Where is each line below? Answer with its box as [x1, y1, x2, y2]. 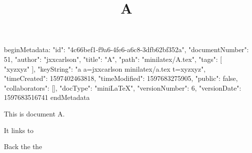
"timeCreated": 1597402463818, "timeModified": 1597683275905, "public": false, [4, 73, 238, 83]
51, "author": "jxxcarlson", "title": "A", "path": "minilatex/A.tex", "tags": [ [4, 54, 222, 64]
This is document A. [4, 108, 65, 118]
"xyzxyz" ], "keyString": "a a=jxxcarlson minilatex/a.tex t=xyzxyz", [4, 63, 206, 74]
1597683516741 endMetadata [4, 92, 90, 102]
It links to [4, 125, 34, 135]
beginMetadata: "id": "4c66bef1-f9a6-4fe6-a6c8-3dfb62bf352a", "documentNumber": [4, 44, 249, 55]
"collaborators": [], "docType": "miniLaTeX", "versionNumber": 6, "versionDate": [4, 82, 241, 93]
